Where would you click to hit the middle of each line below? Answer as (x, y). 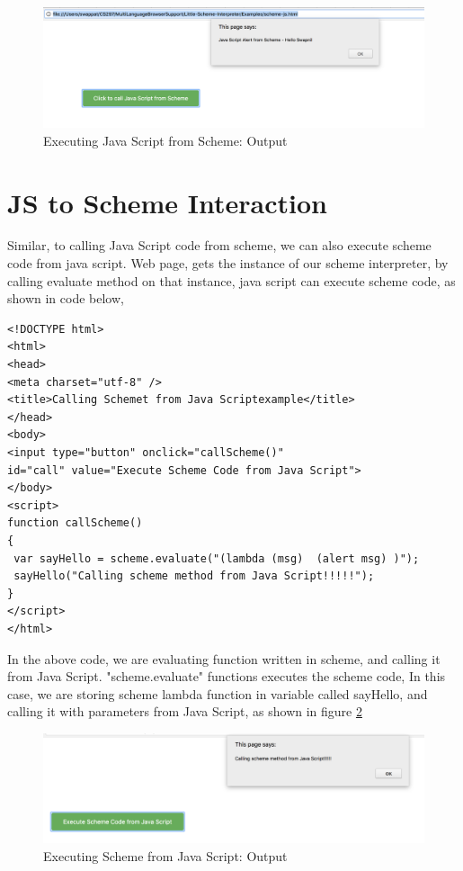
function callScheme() (75, 523)
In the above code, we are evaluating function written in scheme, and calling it (224, 658)
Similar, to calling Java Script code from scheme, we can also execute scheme (219, 245)
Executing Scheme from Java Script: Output (165, 855)
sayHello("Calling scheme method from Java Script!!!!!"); (194, 576)
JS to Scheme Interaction (167, 202)
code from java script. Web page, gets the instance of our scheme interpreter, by (228, 263)
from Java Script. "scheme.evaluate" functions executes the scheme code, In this (227, 676)
